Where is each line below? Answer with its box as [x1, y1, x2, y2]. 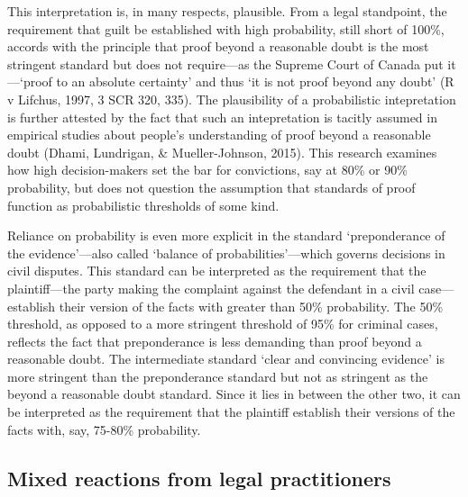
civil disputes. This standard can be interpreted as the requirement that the [7, 261, 427, 280]
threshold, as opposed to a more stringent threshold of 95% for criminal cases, [7, 314, 438, 333]
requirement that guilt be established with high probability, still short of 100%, [7, 19, 445, 38]
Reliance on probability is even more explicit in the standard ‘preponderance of [7, 226, 445, 245]
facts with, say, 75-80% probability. [7, 420, 201, 438]
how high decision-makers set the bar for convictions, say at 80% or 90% [7, 160, 408, 179]
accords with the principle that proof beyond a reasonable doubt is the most [7, 37, 429, 56]
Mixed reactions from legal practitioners [7, 464, 391, 492]
